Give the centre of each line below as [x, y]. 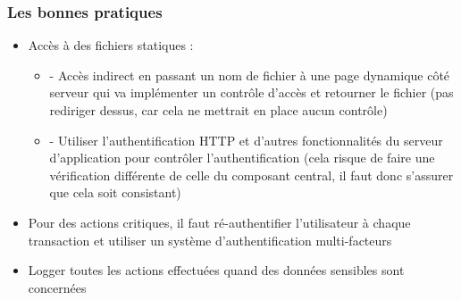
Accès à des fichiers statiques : [111, 45]
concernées [57, 287]
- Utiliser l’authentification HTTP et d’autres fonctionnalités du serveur [246, 140]
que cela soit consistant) [115, 192]
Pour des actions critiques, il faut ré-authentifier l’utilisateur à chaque [219, 222]
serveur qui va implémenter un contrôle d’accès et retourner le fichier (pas [251, 92]
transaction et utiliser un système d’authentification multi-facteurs [210, 240]
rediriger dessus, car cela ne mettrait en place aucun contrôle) [218, 110]
